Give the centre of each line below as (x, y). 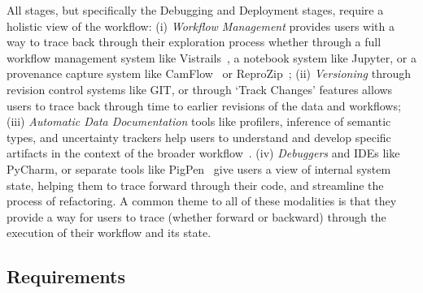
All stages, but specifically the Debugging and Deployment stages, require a (195, 10)
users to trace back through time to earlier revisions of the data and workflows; (204, 105)
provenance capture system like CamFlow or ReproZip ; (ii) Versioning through (209, 73)
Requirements (66, 276)
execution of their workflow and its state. (109, 233)
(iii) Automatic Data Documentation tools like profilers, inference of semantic (199, 121)
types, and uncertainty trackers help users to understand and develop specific (199, 137)
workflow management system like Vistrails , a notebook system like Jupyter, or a (211, 57)
